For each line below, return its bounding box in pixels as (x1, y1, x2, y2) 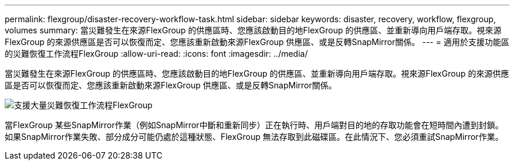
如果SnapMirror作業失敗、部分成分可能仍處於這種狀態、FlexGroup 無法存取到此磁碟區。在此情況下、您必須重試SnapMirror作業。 (5, 132, 503, 142)
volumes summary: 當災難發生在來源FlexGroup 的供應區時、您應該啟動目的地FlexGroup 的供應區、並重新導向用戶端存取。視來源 (5, 25, 502, 35)
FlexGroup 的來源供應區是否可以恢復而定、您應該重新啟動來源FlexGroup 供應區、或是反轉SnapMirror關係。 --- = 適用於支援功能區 (5, 37, 509, 47)
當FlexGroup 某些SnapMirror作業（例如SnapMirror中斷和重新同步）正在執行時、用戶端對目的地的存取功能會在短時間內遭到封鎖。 (5, 120, 503, 130)
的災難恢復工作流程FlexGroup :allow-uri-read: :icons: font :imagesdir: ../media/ (5, 49, 308, 59)
